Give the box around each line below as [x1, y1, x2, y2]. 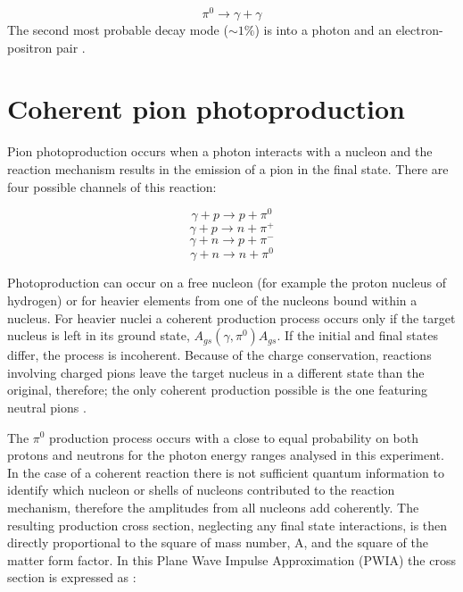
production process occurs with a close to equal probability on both [49, 428, 418, 446]
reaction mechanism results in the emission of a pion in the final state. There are [7, 159, 449, 178]
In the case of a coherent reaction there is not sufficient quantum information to [7, 463, 444, 481]
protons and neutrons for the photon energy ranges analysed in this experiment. [7, 446, 444, 464]
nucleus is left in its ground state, [7, 326, 190, 345]
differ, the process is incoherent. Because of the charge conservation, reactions [7, 346, 432, 364]
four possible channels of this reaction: [7, 177, 217, 196]
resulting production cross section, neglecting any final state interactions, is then [7, 515, 448, 534]
